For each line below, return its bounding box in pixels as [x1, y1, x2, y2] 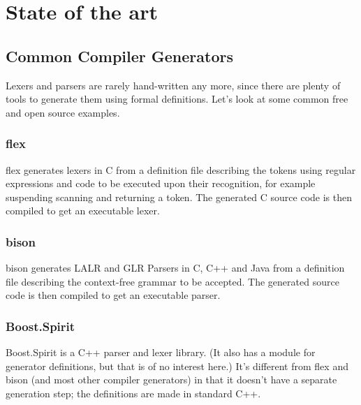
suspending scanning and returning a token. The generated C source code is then [6, 189, 352, 204]
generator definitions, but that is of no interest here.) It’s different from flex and [6, 358, 348, 373]
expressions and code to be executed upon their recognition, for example [6, 176, 316, 191]
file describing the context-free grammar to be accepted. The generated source [6, 274, 339, 288]
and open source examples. [6, 105, 120, 119]
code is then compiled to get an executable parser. [6, 288, 221, 302]
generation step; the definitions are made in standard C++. [6, 385, 261, 400]
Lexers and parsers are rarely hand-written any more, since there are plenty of [6, 78, 341, 92]
